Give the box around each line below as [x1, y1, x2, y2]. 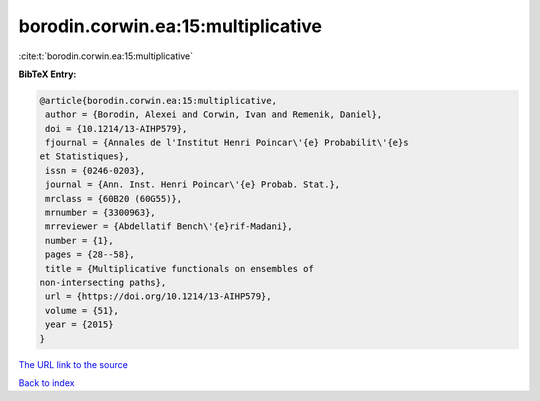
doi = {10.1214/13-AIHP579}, [45, 123, 188, 134]
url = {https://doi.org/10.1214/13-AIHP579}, [45, 291, 272, 302]
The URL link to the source [18, 358, 129, 370]
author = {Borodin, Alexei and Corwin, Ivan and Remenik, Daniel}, [45, 109, 383, 120]
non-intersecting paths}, [39, 277, 167, 288]
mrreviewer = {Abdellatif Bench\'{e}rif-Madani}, [45, 221, 294, 232]
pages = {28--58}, [45, 249, 135, 260]
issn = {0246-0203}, [45, 165, 146, 176]
